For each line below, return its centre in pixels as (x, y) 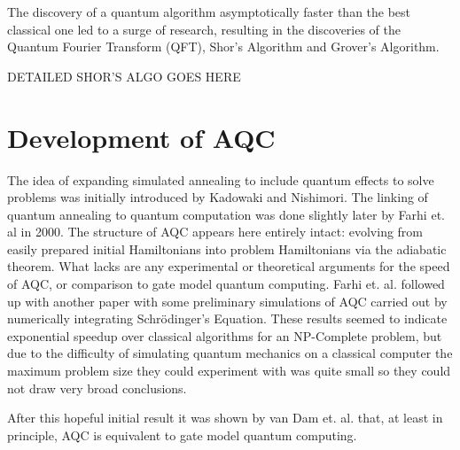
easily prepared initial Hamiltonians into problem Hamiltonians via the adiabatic (227, 248)
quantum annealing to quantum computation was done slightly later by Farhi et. (226, 214)
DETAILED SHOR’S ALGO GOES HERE (124, 76)
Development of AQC (141, 137)
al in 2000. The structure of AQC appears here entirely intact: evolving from (215, 232)
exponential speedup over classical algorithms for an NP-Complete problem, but (225, 335)
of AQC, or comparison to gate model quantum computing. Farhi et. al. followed (226, 284)
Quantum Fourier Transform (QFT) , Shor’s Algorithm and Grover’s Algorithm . (223, 47)
